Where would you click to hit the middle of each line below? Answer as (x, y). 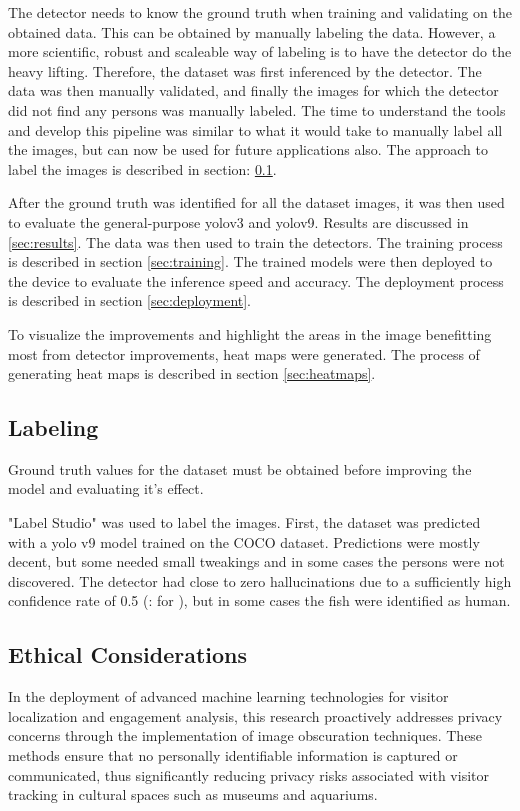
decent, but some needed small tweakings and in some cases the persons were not (256, 561)
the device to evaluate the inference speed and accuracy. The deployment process (256, 280)
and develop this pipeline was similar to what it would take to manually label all (255, 129)
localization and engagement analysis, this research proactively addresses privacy (255, 715)
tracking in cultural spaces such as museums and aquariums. (193, 794)
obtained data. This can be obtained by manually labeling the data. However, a (252, 31)
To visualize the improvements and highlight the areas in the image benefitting (250, 333)
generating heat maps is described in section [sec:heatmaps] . (192, 373)
